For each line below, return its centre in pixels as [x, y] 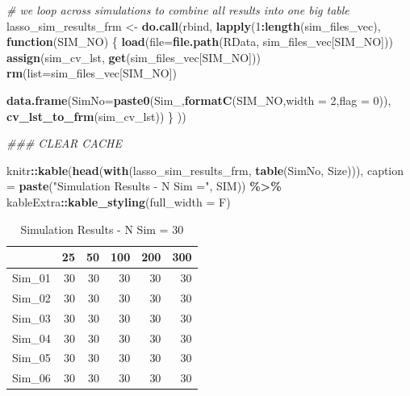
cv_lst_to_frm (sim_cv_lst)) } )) [96, 116]
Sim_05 [31, 358]
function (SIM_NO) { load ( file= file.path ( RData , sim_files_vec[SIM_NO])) [200, 42]
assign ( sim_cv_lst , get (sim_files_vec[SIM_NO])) [134, 57]
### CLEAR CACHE [64, 143]
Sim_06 [31, 378]
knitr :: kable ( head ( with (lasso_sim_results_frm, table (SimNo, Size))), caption [205, 170]
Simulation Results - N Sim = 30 [102, 229]
